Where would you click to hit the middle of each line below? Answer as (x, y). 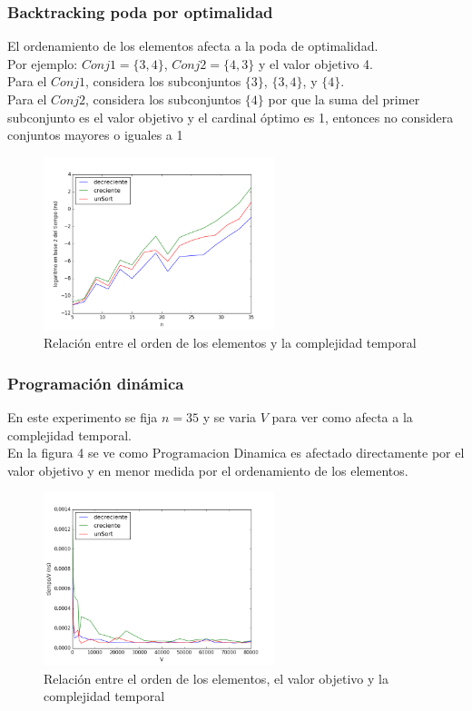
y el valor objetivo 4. (315, 63)
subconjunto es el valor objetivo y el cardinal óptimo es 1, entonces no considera (231, 117)
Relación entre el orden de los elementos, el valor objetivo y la (216, 678)
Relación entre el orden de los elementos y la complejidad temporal (230, 343)
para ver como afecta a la (342, 416)
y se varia (230, 416)
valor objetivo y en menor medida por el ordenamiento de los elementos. (208, 470)
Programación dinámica (96, 383)
